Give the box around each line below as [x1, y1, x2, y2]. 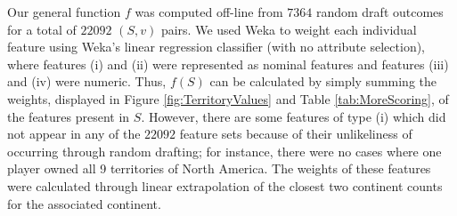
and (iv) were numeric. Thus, [7, 72, 167, 91]
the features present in [7, 107, 130, 125]
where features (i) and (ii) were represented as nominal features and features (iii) [7, 54, 449, 73]
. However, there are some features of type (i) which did [141, 107, 446, 125]
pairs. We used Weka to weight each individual [160, 20, 417, 38]
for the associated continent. [7, 194, 161, 212]
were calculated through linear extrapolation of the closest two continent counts [7, 176, 443, 195]
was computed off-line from [135, 3, 283, 20]
